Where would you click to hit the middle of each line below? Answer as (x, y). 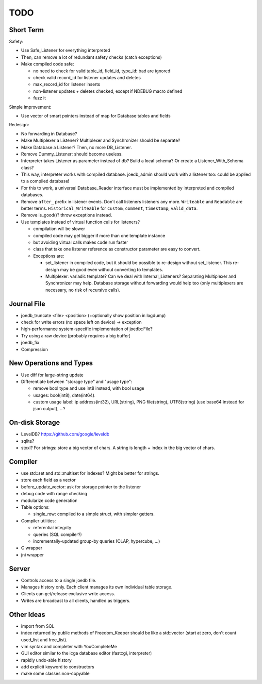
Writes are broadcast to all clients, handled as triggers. (76, 601)
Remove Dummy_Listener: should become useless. (72, 154)
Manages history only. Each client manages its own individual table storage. (97, 587)
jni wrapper (33, 555)
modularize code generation (49, 500)
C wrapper (32, 548)
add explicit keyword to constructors (58, 667)
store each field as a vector (49, 480)
